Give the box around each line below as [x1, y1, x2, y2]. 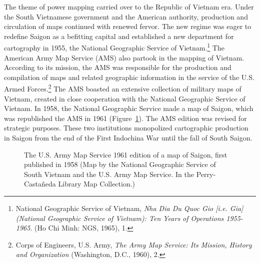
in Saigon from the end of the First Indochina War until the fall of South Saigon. [4, 132, 252, 143]
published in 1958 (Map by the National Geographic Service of [24, 159, 216, 169]
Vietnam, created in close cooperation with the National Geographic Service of [4, 93, 245, 103]
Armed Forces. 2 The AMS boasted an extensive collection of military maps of [4, 82, 241, 94]
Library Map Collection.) [58, 178, 135, 189]
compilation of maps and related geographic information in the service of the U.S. [4, 71, 254, 82]
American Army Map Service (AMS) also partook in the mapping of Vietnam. [4, 52, 244, 62]
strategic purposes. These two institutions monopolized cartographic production [4, 122, 248, 133]
